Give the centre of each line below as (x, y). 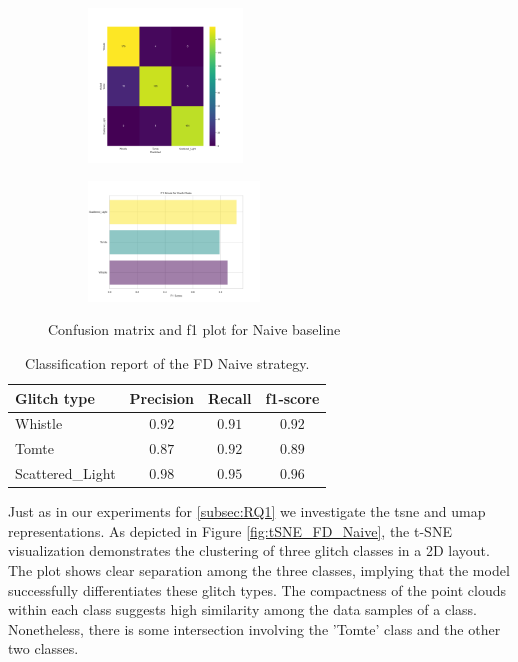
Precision (162, 397)
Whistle (39, 423)
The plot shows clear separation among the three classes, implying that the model (259, 569)
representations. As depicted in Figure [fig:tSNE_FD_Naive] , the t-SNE (230, 530)
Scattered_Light (65, 473)
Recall (230, 397)
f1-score (292, 397)
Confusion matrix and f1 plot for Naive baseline (194, 329)
